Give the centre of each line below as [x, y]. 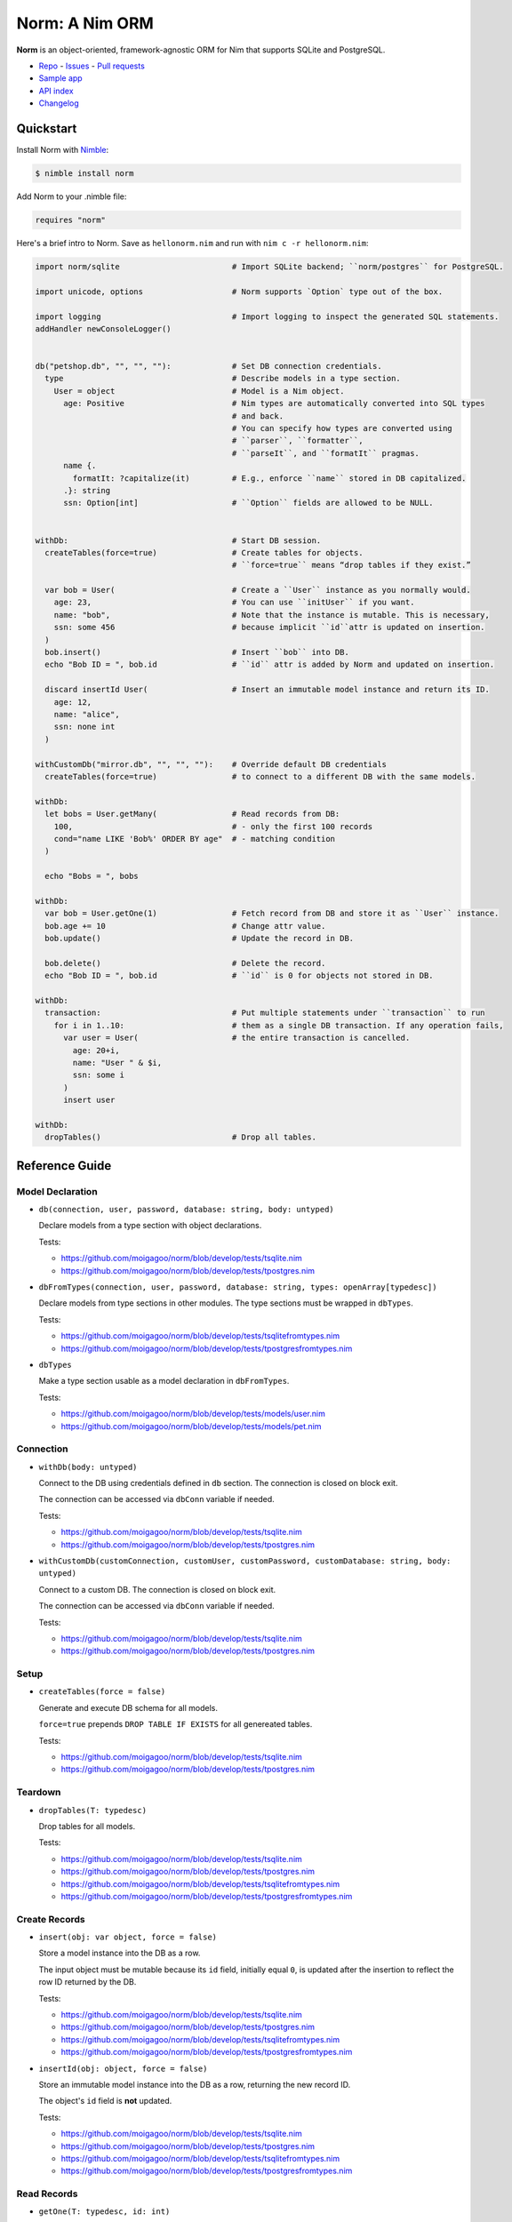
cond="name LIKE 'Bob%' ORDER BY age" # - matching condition [195, 839]
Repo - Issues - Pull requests [92, 66]
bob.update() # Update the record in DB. [200, 939]
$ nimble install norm [84, 173]
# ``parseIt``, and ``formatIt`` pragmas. [325, 453]
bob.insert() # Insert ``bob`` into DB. [197, 652]
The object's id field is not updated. [105, 2101]
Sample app [61, 78]
